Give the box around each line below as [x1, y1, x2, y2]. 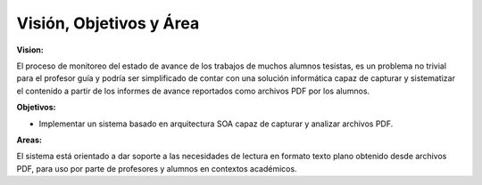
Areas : [16, 134, 42, 145]
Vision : [16, 44, 44, 55]
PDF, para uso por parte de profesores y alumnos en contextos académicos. [16, 163, 298, 173]
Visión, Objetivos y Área [16, 13, 200, 33]
